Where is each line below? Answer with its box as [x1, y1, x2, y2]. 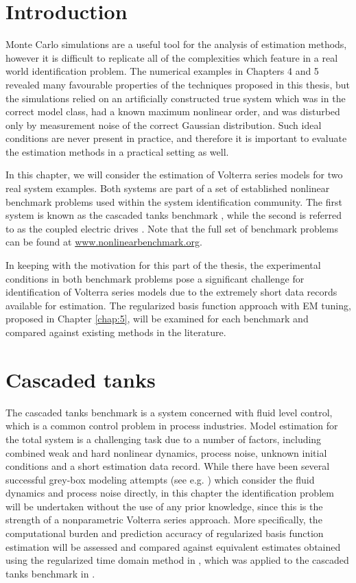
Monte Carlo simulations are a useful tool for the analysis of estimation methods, [5, 37, 347, 51]
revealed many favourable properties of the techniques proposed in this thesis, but [5, 77, 350, 91]
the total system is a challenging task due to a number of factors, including [5, 431, 322, 446]
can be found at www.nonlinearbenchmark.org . [5, 235, 202, 249]
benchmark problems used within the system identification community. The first [5, 194, 342, 209]
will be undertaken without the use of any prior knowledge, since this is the [5, 499, 323, 513]
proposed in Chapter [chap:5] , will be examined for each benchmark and [5, 311, 309, 326]
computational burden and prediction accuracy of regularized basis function [5, 526, 324, 540]
